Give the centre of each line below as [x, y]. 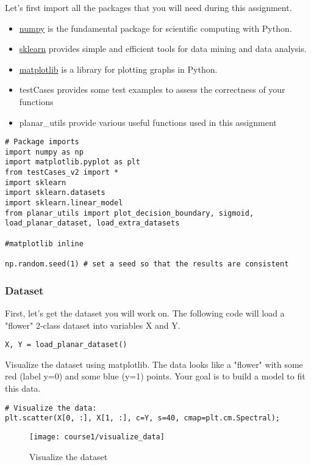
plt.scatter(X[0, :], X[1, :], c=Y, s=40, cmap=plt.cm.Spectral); [143, 418]
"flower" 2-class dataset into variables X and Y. [93, 325]
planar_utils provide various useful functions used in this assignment [148, 122]
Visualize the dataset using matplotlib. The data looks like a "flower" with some [154, 364]
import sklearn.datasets [55, 193]
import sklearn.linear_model [64, 203]
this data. [23, 388]
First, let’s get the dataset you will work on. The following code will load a [145, 313]
